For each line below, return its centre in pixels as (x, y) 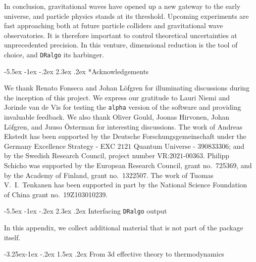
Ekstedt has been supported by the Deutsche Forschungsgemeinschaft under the (125, 136)
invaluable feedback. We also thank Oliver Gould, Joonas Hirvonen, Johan (117, 117)
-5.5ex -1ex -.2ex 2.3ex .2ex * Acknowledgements (77, 71)
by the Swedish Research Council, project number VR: (87, 155)
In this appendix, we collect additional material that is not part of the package (124, 228)
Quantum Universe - (164, 146)
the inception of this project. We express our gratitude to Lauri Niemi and (117, 97)
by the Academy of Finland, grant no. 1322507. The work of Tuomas (109, 175)
